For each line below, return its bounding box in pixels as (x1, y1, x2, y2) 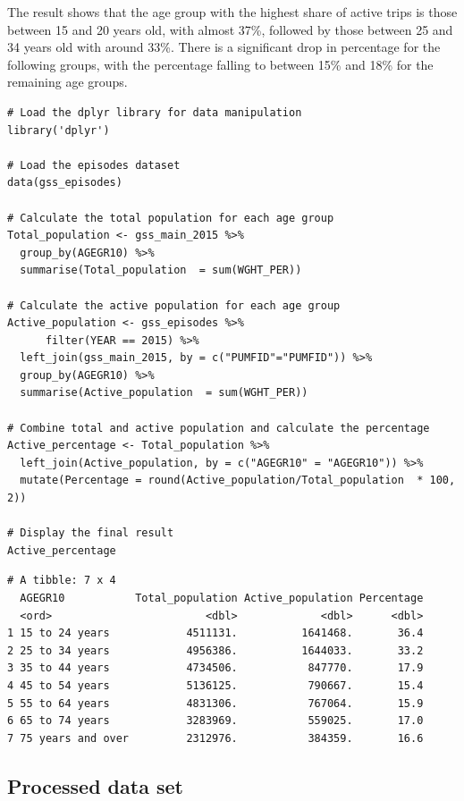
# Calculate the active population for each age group (7, 299, 341, 312)
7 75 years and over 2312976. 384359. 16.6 (7, 731, 424, 745)
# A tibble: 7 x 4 (7, 574, 116, 587)
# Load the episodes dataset (7, 158, 181, 172)
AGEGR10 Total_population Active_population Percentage (20, 592, 424, 604)
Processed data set (7, 771, 183, 799)
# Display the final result (7, 527, 174, 540)
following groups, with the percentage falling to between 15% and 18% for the (7, 55, 434, 73)
